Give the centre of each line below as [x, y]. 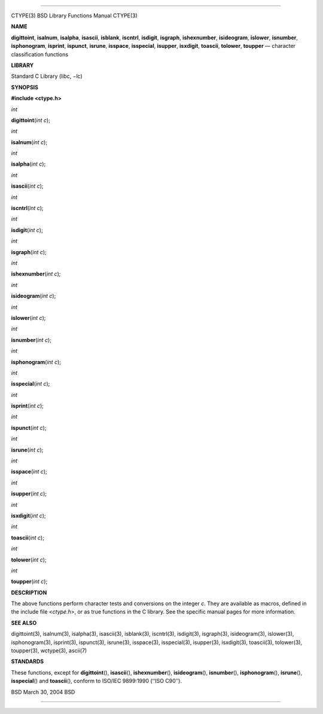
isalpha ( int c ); [28, 164]
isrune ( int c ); [27, 450]
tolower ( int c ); [29, 560]
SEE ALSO [24, 623]
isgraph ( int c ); [29, 252]
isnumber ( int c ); [31, 340]
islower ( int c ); [28, 318]
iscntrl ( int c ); [28, 208]
